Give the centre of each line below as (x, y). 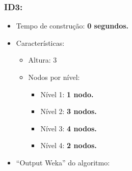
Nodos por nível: (54, 77)
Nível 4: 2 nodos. (69, 145)
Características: (40, 42)
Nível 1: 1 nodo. (67, 94)
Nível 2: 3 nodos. (69, 111)
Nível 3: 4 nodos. (69, 128)
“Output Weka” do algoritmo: (63, 162)
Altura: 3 (43, 60)
